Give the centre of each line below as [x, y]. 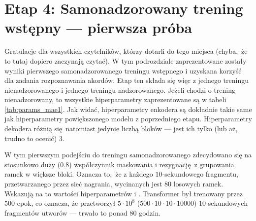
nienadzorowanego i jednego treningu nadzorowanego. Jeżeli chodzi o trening [120, 90]
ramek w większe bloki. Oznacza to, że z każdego [79, 174]
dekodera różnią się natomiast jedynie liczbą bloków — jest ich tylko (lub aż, [121, 129]
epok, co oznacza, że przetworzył [66, 203]
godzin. [150, 212]
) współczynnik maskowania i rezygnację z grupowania [152, 164]
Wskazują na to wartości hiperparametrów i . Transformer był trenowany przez [124, 193]
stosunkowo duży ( [32, 164]
